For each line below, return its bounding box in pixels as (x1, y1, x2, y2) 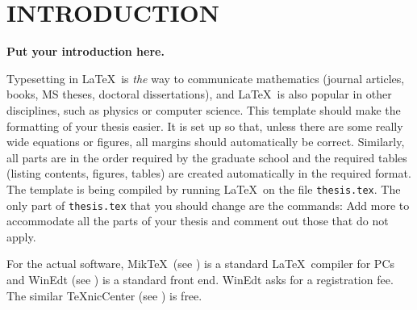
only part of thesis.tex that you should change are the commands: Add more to (6, 196, 410, 213)
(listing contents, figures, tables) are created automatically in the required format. (6, 165, 411, 182)
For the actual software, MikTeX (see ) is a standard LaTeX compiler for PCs (6, 255, 395, 272)
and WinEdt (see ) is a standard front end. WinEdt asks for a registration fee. (6, 270, 394, 287)
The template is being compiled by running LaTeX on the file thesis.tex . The (6, 180, 401, 197)
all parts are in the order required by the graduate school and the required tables (6, 149, 407, 165)
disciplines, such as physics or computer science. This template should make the (6, 101, 401, 118)
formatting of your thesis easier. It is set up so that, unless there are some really (6, 117, 403, 134)
